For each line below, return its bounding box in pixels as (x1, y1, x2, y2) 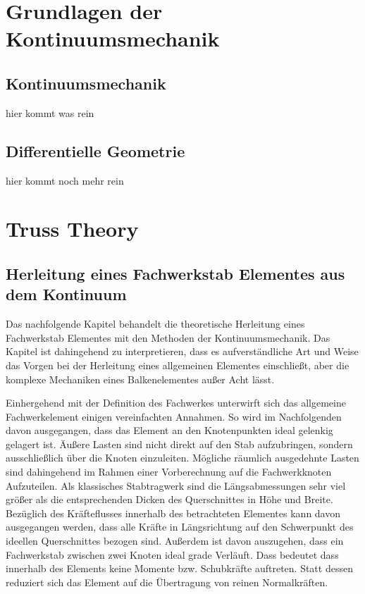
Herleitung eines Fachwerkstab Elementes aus (6, 262, 345, 284)
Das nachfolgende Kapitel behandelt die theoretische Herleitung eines (6, 316, 305, 331)
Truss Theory (6, 214, 139, 243)
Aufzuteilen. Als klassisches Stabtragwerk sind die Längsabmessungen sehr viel (6, 478, 346, 493)
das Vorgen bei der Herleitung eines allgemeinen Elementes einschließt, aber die (6, 357, 349, 372)
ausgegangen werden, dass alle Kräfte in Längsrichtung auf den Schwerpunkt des (6, 519, 354, 534)
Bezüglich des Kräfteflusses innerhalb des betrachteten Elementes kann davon (6, 505, 341, 520)
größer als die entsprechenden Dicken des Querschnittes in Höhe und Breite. (6, 492, 333, 507)
